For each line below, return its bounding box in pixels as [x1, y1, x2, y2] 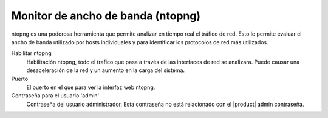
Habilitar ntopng [11, 50, 52, 57]
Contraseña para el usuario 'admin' [11, 92, 100, 99]
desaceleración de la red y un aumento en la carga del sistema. [26, 67, 185, 74]
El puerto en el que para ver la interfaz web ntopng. [26, 84, 155, 91]
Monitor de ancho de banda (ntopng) [11, 9, 200, 22]
